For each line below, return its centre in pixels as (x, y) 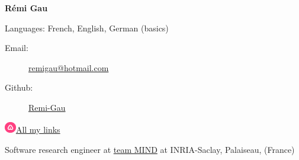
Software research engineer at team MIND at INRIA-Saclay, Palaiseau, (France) (150, 150)
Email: (17, 48)
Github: (19, 87)
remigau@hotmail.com (69, 67)
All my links (38, 129)
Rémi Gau (26, 8)
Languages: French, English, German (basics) (87, 28)
